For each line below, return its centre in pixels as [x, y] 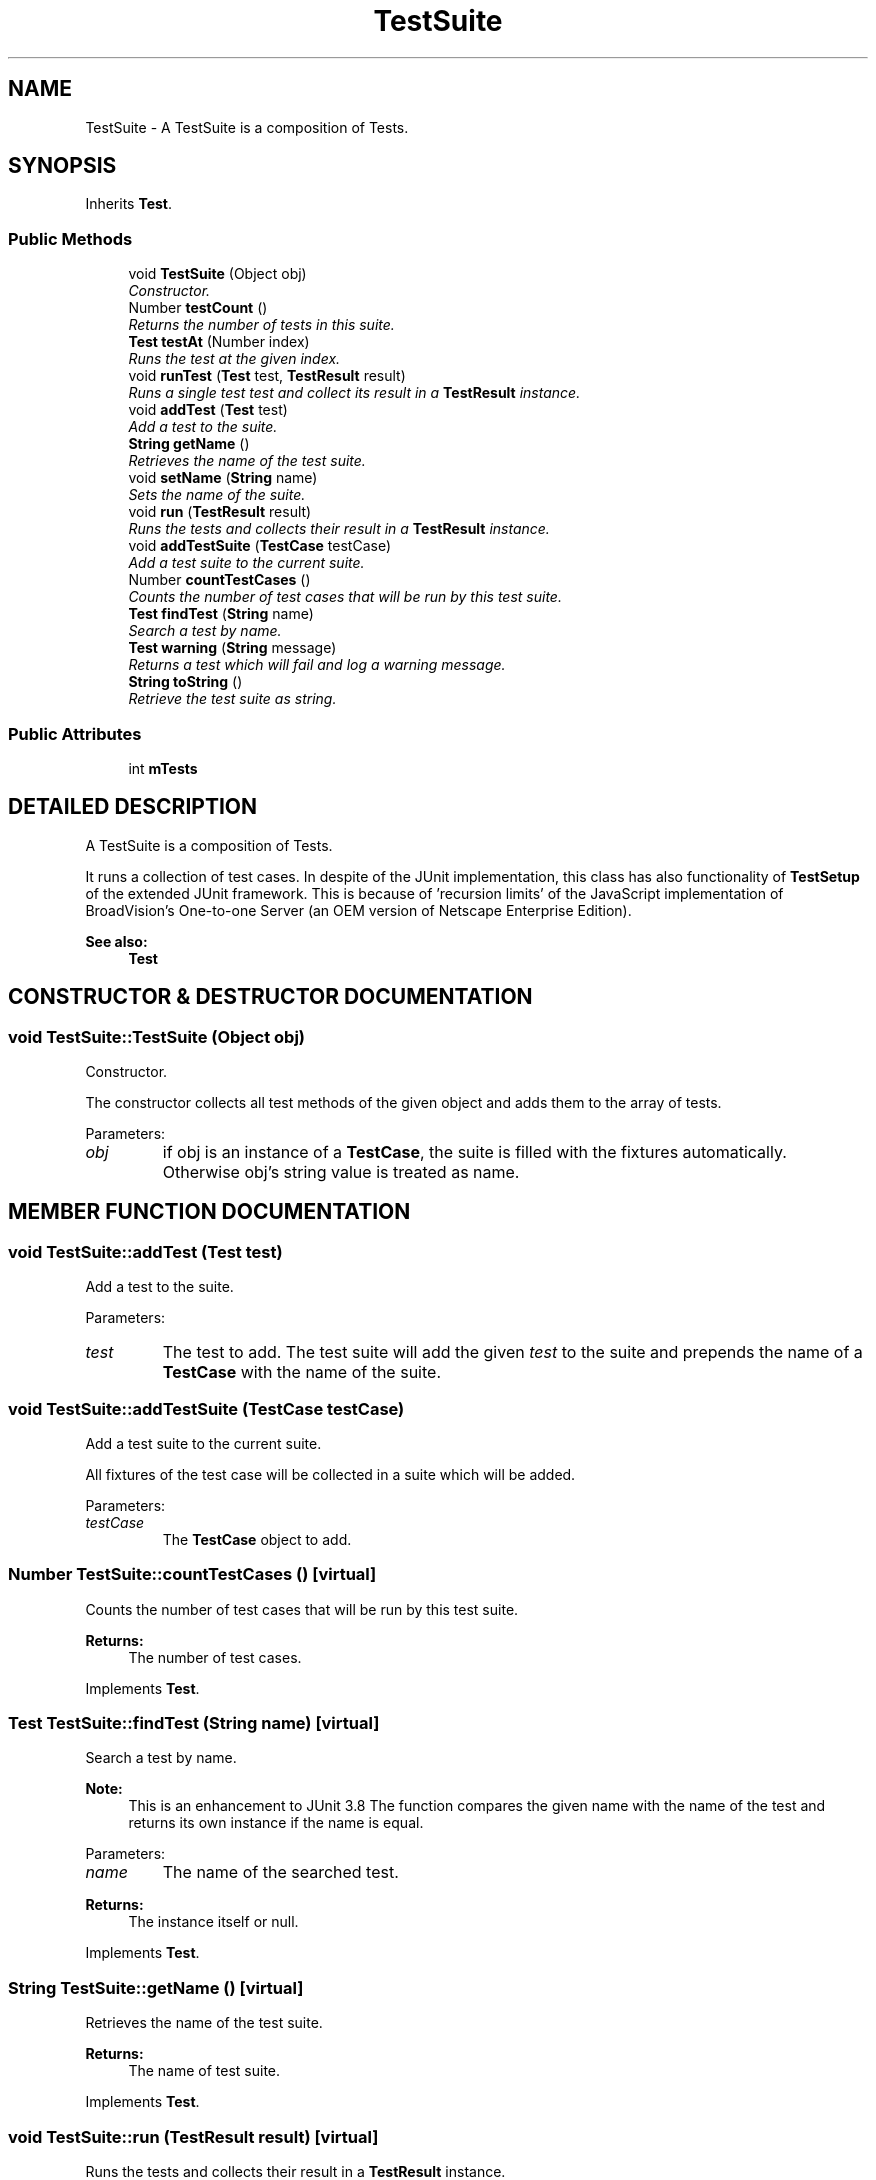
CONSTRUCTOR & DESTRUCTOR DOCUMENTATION [270, 997]
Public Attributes [75, 733]
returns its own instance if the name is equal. [276, 1823]
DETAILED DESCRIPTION [133, 807]
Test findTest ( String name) [221, 614]
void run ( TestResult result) [220, 512]
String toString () [185, 682]
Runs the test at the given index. [234, 359]
